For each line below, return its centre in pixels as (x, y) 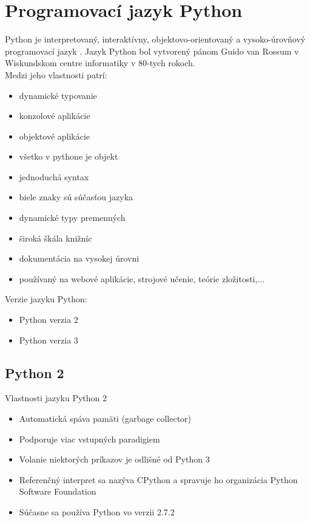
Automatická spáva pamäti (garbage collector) (105, 419)
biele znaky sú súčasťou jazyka (76, 197)
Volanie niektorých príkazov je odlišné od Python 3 (114, 459)
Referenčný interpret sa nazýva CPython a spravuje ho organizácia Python (158, 479)
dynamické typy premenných (72, 218)
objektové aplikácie (55, 136)
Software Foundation (58, 491)
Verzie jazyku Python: (46, 299)
